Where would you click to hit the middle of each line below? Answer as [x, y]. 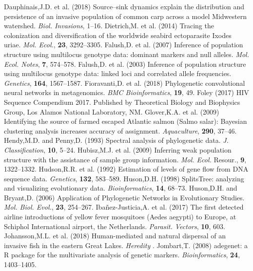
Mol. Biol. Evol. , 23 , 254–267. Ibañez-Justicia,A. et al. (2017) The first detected [124, 207]
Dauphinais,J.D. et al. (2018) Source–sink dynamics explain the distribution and [124, 6]
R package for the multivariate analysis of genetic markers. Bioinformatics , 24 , [122, 255]
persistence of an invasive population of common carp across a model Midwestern [125, 16]
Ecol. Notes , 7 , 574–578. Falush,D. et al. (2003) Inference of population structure [125, 64]
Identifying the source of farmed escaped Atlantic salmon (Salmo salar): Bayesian [126, 121]
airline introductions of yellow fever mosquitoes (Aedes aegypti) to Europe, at [120, 217]
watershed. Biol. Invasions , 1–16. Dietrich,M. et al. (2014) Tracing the [109, 26]
